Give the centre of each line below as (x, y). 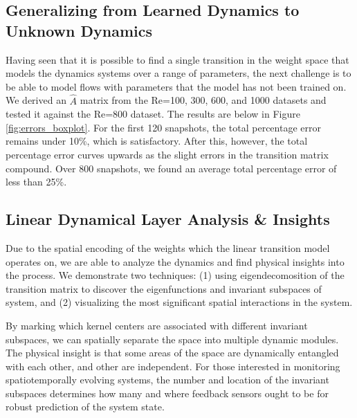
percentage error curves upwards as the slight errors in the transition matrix (167, 154)
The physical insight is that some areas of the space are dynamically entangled (172, 353)
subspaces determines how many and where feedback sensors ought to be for (167, 393)
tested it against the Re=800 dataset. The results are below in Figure (153, 114)
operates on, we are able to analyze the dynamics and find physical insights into (175, 261)
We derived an (36, 100)
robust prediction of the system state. (85, 407)
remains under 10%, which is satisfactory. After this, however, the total (157, 141)
